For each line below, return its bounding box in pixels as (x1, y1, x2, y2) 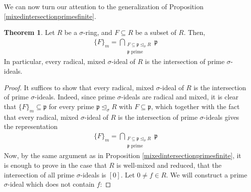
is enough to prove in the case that (4, 160, 107, 170)
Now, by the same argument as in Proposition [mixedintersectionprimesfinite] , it (4, 150, 241, 160)
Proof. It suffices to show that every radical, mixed (4, 82, 154, 92)
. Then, (183, 27, 206, 37)
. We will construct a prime (166, 169, 247, 179)
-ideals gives (204, 112, 239, 122)
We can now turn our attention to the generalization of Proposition (4, 1, 204, 11)
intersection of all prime (4, 169, 74, 179)
